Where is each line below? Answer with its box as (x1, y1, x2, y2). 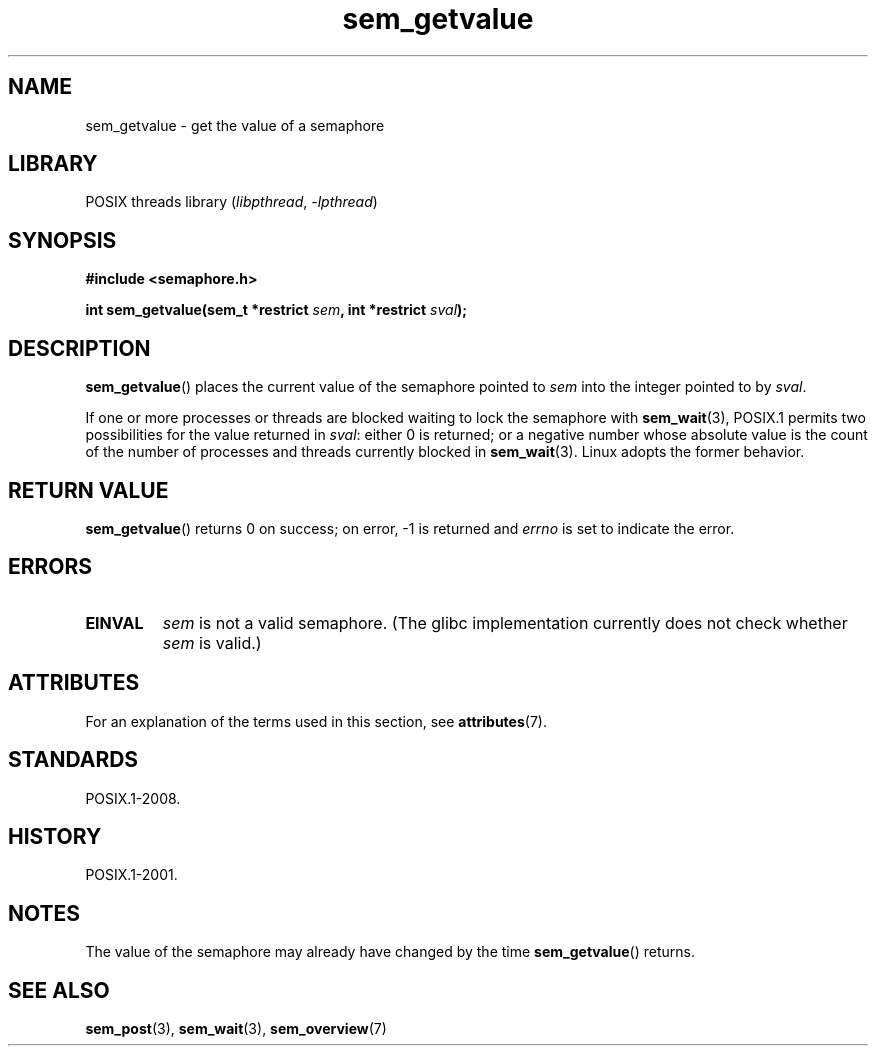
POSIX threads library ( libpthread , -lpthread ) (85, 193, 378, 211)
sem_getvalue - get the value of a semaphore (85, 116, 385, 134)
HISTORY (8, 823, 102, 849)
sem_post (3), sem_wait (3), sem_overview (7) (85, 1020, 387, 1038)
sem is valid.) (162, 632, 262, 653)
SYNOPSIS (8, 227, 117, 253)
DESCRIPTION (8, 335, 151, 361)
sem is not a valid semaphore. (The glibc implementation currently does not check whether (162, 612, 848, 633)
